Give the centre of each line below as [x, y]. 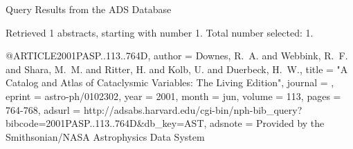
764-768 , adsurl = [43, 109]
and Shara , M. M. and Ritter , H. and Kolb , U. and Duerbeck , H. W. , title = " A [177, 69]
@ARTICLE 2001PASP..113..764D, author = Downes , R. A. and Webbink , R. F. [177, 56]
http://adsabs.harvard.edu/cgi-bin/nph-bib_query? [193, 109]
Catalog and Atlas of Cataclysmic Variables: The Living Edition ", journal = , [170, 82]
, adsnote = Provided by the [264, 123]
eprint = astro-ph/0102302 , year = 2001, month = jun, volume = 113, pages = [173, 96]
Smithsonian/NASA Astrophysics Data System [105, 136]
